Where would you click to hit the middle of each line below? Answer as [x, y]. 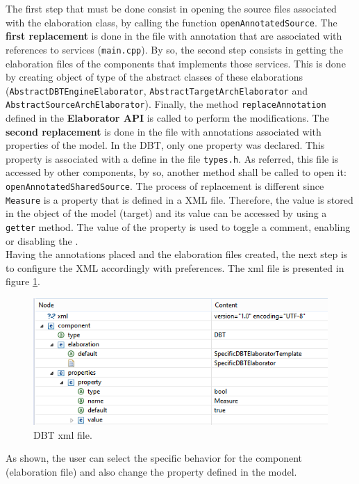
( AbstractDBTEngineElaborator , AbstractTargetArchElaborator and [157, 90]
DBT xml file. [63, 434]
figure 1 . [23, 281]
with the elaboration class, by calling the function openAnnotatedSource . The [172, 22]
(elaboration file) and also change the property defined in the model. [151, 471]
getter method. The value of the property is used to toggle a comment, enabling [178, 226]
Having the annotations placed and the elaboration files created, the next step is [177, 254]
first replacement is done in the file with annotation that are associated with [174, 36]
